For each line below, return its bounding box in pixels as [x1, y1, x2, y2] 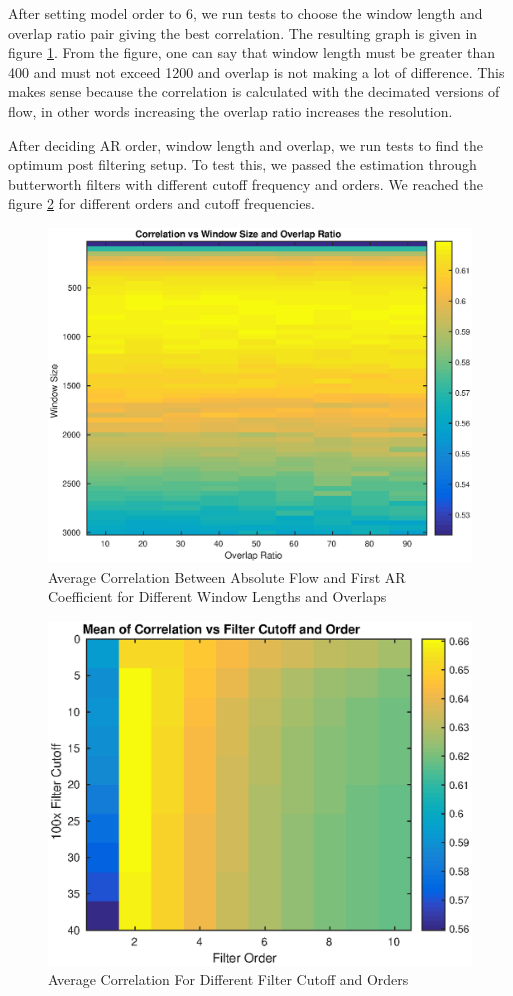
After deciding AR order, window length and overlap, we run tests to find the [8, 134, 484, 155]
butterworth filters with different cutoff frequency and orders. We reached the [8, 173, 483, 194]
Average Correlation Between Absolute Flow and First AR [48, 566, 406, 587]
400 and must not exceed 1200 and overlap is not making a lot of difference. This [8, 61, 505, 82]
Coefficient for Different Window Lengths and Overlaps [48, 586, 387, 607]
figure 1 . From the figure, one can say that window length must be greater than [8, 42, 496, 63]
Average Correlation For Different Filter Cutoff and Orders [48, 969, 409, 990]
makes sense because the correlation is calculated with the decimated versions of [8, 81, 500, 102]
